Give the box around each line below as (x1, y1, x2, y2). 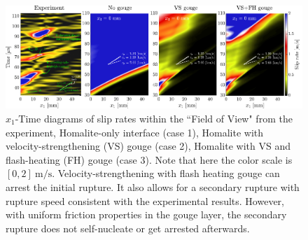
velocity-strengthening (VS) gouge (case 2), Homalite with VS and (6, 139, 290, 153)
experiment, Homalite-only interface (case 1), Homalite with (6, 125, 264, 139)
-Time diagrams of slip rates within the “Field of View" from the (15, 111, 293, 126)
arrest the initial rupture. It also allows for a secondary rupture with (6, 179, 300, 194)
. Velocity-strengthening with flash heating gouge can (52, 166, 280, 181)
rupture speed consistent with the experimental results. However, (6, 193, 285, 208)
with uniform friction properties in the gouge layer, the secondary (6, 207, 287, 222)
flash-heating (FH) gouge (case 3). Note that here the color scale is (6, 152, 293, 167)
